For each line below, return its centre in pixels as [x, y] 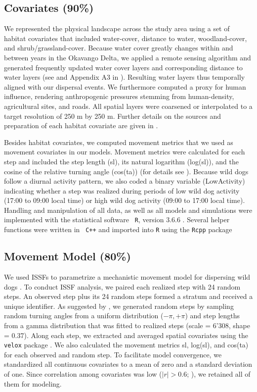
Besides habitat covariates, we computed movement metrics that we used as [119, 142]
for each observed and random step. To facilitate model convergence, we [113, 354]
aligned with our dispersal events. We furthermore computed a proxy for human [125, 86]
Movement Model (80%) [67, 256]
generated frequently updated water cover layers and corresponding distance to [124, 67]
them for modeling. [33, 383]
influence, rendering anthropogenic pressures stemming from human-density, [119, 96]
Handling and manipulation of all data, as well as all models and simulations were [128, 210]
